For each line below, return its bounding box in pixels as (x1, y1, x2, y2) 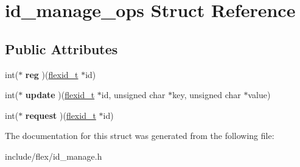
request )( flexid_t (25, 108, 96, 121)
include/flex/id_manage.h (5, 149, 102, 162)
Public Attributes (5, 39, 118, 58)
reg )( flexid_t (25, 68, 78, 80)
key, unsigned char (172, 88, 241, 101)
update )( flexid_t (25, 88, 95, 101)
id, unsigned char (101, 88, 166, 101)
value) (248, 88, 271, 101)
